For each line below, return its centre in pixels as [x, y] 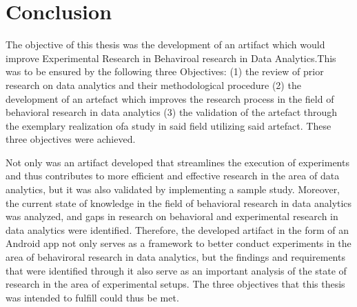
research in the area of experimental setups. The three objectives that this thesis [175, 284]
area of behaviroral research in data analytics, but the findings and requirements [175, 257]
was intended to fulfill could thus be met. [92, 297]
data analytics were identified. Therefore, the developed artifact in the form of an [177, 229]
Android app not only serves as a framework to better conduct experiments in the [178, 243]
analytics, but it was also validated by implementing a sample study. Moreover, [173, 189]
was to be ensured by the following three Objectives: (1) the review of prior [165, 71]
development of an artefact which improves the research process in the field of [170, 98]
